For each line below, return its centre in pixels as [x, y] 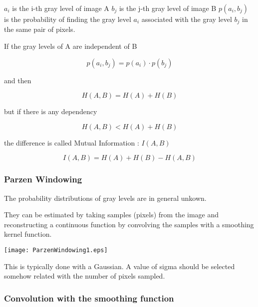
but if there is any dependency [51, 111]
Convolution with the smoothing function [89, 298]
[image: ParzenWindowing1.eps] [56, 250]
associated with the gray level [187, 19]
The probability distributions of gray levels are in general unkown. [105, 198]
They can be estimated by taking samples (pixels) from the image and [112, 215]
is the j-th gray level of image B [168, 8]
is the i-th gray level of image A [61, 8]
